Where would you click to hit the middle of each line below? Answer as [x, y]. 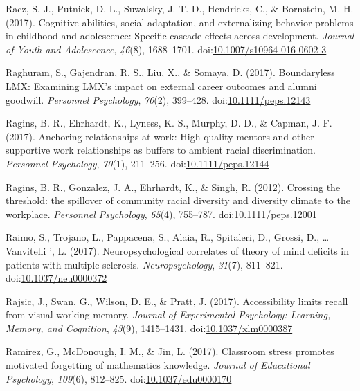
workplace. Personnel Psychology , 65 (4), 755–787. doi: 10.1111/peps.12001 [161, 213]
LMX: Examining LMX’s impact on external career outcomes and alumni [161, 85]
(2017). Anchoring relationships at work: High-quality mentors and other [160, 136]
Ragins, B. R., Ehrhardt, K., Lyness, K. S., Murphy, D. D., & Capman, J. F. [169, 123]
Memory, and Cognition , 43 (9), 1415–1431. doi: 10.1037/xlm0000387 [149, 328]
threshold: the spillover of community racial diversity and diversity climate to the [178, 200]
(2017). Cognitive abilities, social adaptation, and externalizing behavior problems [180, 22]
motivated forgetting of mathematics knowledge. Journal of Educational [158, 365]
